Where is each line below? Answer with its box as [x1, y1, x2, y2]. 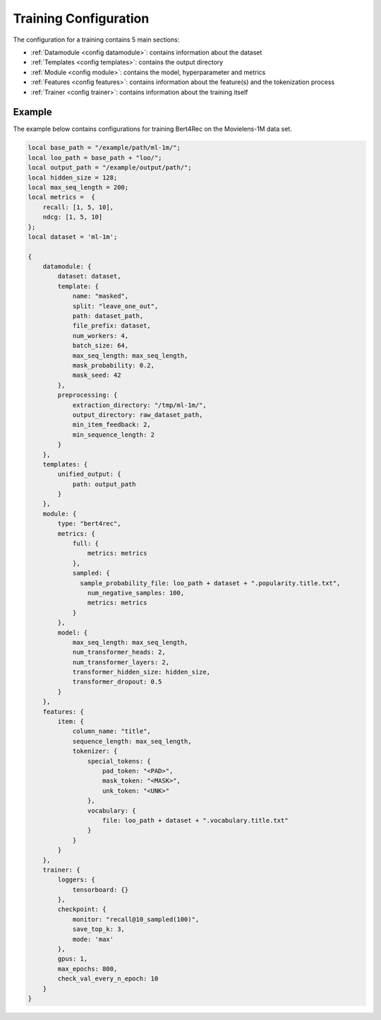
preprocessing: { [57, 391, 118, 399]
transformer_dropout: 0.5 [72, 678, 162, 686]
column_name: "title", [72, 727, 151, 735]
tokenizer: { [72, 747, 118, 756]
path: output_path [72, 480, 137, 488]
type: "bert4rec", [57, 520, 121, 528]
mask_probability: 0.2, [72, 361, 155, 369]
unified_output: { [57, 470, 121, 479]
